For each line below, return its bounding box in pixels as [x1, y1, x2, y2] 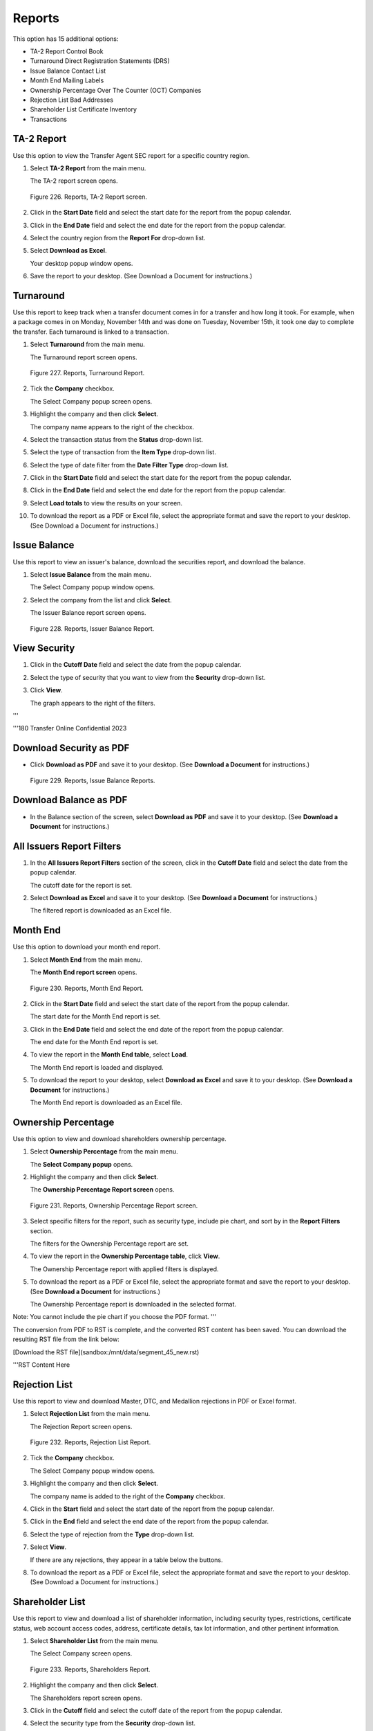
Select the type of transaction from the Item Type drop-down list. [30, 448, 217, 456]
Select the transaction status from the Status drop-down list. [30, 435, 204, 443]
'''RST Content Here [12, 1361, 70, 1369]
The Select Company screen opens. [30, 1649, 133, 1658]
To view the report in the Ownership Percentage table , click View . [30, 1252, 220, 1260]
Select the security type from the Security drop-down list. [30, 1719, 196, 1728]
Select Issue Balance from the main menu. [30, 570, 152, 578]
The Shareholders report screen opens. [30, 1694, 143, 1702]
